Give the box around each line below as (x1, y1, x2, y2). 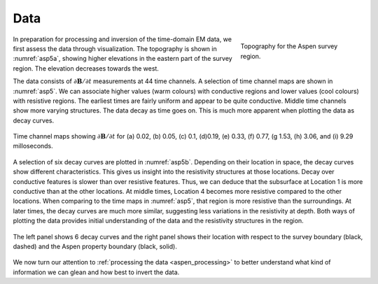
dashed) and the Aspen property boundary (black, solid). (13, 242, 178, 250)
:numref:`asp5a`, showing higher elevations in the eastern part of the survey (13, 55, 232, 63)
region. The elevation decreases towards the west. (13, 64, 159, 73)
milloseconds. (13, 142, 54, 150)
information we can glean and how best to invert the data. (13, 268, 180, 276)
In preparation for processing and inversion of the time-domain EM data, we (13, 35, 232, 43)
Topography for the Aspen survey (240, 42, 338, 50)
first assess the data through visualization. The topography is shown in (13, 44, 217, 52)
